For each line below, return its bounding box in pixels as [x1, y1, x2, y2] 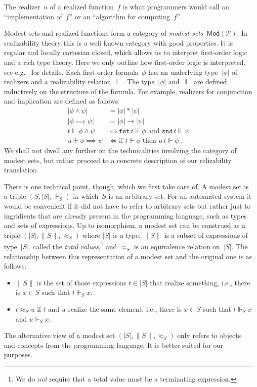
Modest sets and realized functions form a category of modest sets [4, 28, 203, 38]
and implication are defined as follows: [4, 96, 120, 106]
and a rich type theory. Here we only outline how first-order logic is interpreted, [4, 56, 246, 67]
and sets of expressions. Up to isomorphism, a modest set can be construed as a [4, 220, 246, 230]
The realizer [4, 1, 41, 11]
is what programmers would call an [123, 1, 229, 11]
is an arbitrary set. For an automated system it [108, 191, 252, 201]
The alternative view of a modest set [4, 330, 115, 340]
